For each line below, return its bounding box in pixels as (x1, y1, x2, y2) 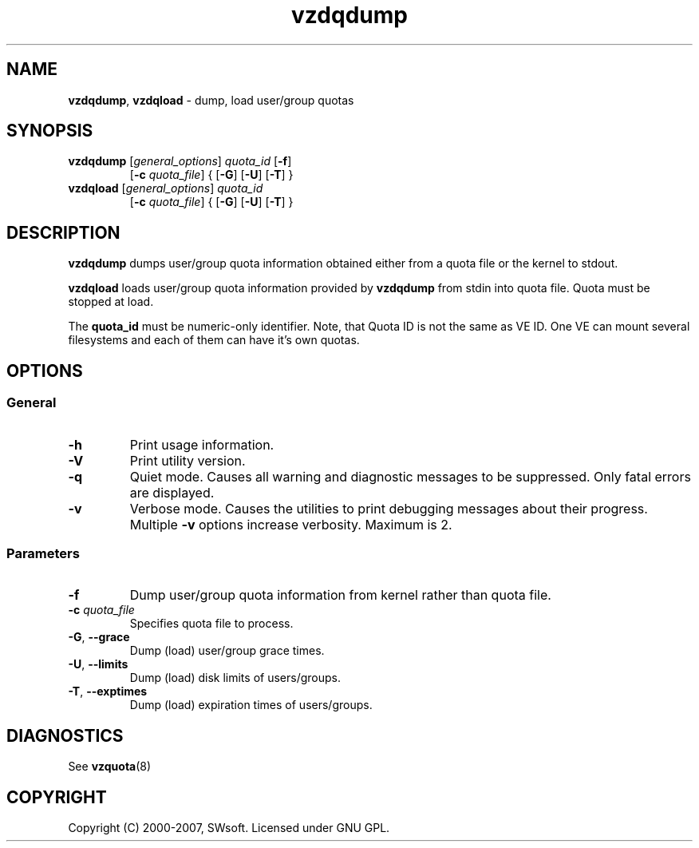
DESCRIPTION (6, 222, 120, 243)
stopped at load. (68, 295, 154, 309)
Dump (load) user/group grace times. (129, 644, 325, 658)
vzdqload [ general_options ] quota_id (68, 181, 263, 196)
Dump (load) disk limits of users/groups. (129, 671, 341, 685)
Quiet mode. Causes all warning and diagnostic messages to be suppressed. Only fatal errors (129, 468, 691, 485)
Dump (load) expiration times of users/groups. (129, 698, 373, 712)
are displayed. (129, 484, 215, 501)
